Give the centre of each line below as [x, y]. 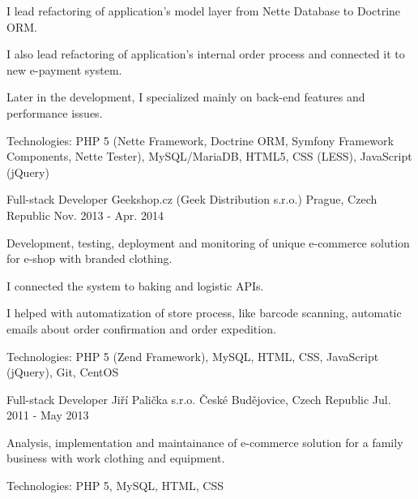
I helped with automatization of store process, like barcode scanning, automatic [204, 313]
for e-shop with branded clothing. [90, 258]
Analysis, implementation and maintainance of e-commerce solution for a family [205, 442]
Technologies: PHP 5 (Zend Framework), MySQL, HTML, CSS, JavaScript [193, 356]
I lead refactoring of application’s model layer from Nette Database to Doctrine [204, 11]
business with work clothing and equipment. [116, 458]
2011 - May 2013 [48, 415]
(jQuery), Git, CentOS [63, 372]
